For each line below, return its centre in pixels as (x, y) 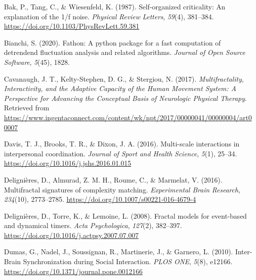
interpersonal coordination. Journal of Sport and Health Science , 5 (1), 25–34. (121, 153)
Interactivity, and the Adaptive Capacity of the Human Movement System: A (120, 88)
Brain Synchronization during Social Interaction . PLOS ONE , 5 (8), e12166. (118, 261)
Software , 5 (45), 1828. (37, 62)
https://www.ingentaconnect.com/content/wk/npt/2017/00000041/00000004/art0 (128, 117)
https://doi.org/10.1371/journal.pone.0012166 (73, 271)
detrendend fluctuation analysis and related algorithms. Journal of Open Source (125, 52)
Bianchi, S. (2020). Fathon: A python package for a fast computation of (112, 42)
